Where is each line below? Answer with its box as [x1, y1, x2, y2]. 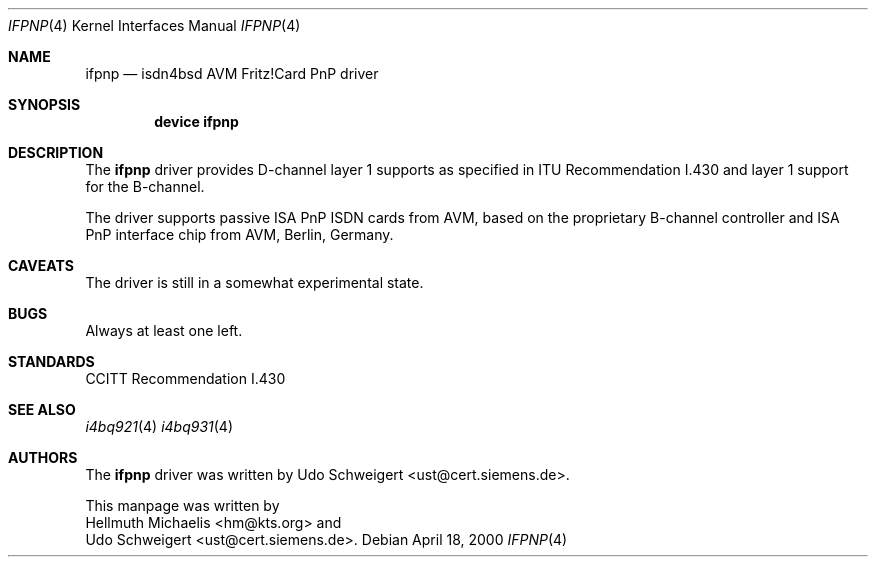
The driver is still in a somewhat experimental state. [85, 274, 424, 291]
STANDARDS [8, 353, 95, 370]
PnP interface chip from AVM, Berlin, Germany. [85, 226, 394, 243]
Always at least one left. [85, 322, 243, 339]
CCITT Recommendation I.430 [85, 370, 286, 387]
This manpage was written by [85, 497, 280, 514]
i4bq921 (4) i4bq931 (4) [85, 418, 234, 435]
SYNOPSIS [8, 96, 81, 113]
